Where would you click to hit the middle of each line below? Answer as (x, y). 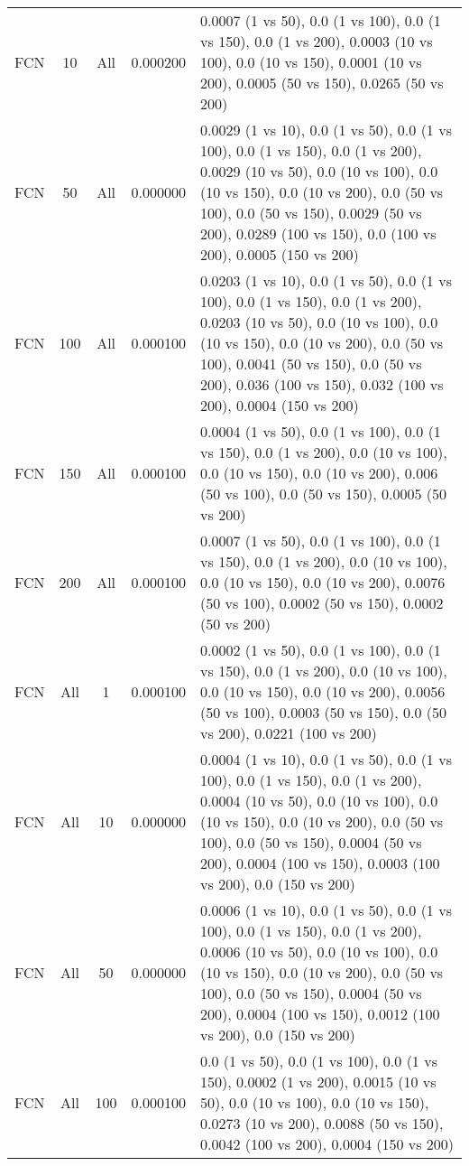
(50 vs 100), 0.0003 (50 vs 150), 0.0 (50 (324, 712)
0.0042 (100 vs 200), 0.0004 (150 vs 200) (327, 1144)
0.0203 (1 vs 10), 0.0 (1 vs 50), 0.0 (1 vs (326, 280)
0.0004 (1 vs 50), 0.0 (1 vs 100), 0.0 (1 (321, 431)
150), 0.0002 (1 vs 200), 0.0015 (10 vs (318, 1082)
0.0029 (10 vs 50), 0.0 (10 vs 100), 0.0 (319, 171)
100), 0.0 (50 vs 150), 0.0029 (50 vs (311, 213)
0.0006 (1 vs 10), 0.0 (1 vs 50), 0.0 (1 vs (326, 910)
